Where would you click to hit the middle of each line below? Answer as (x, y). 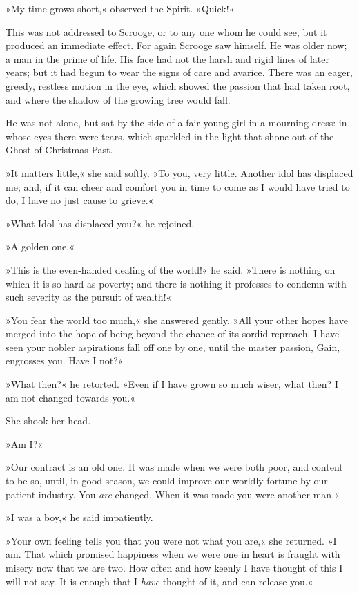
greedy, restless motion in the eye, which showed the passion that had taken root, (178, 85)
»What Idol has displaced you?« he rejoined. (100, 223)
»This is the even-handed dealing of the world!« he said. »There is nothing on (171, 269)
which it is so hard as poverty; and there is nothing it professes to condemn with (176, 283)
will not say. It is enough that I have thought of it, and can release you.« (159, 581)
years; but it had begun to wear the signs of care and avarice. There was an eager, (179, 72)
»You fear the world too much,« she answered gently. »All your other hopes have (177, 320)
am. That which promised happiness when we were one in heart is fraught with (173, 554)
